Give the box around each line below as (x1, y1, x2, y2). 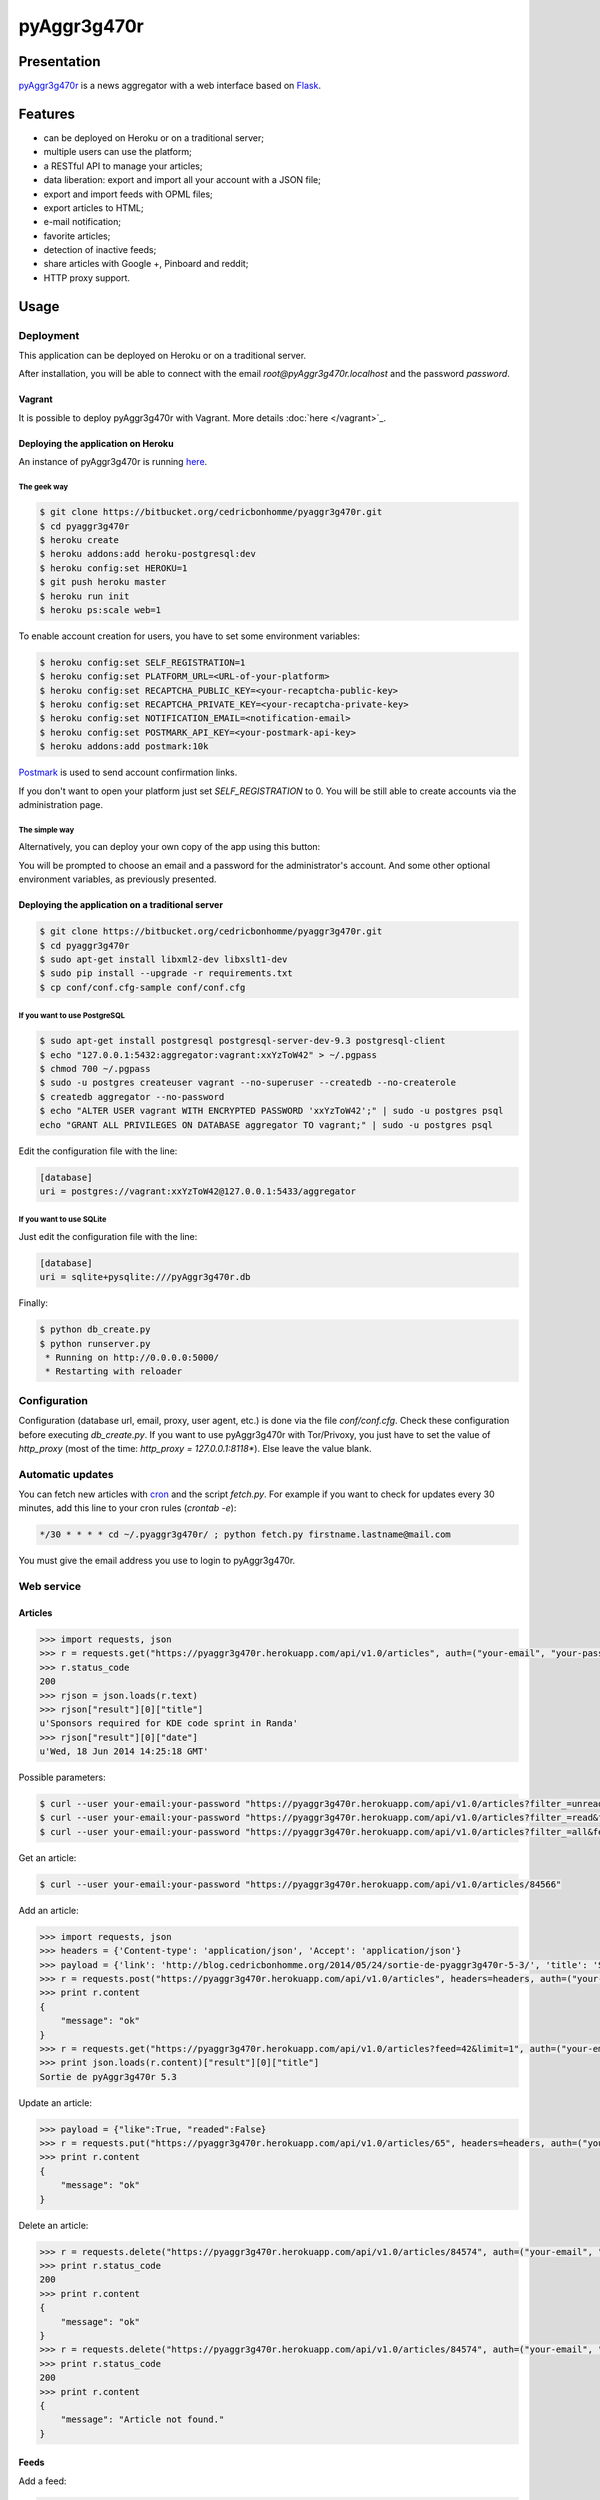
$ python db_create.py (39, 1324, 151, 1335)
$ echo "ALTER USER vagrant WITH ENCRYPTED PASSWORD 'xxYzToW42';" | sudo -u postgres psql (39, 1105, 504, 1117)
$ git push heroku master (39, 576, 167, 588)
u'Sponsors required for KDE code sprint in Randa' (39, 1718, 299, 1729)
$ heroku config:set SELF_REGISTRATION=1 (39, 656, 246, 668)
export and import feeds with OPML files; (43, 188, 214, 200)
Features (18, 105, 75, 122)
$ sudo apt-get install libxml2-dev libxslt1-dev (39, 953, 288, 965)
